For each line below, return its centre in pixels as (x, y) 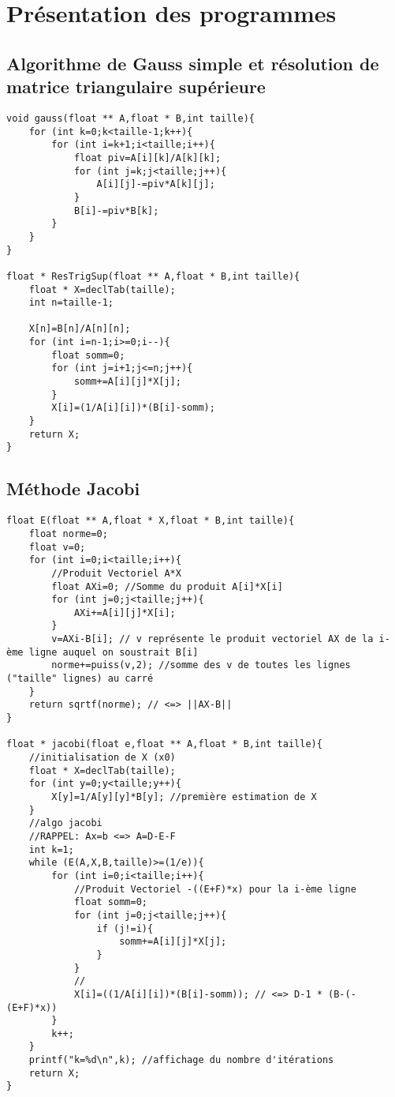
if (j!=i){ (125, 928)
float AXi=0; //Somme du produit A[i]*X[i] (167, 586)
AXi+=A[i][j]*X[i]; (125, 612)
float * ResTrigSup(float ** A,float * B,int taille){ (153, 276)
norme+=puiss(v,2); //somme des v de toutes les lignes (201, 665)
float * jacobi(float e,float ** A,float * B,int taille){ (164, 744)
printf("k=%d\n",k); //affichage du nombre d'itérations (181, 1060)
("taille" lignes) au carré (80, 679)
